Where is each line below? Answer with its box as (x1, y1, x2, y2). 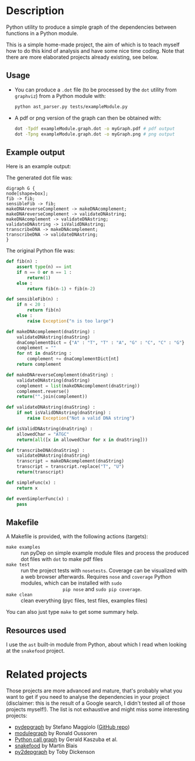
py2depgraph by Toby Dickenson (14, 749, 95, 755)
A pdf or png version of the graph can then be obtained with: (14, 114, 162, 121)
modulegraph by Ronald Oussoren (14, 730, 98, 736)
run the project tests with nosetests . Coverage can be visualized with (20, 567, 187, 574)
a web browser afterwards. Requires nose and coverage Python (20, 573, 172, 580)
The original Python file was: (6, 247, 75, 254)
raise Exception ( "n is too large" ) (27, 318, 114, 324)
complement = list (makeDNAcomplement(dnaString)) (16, 383, 141, 389)
